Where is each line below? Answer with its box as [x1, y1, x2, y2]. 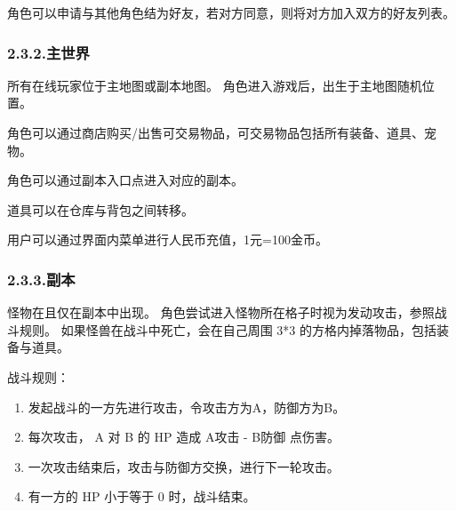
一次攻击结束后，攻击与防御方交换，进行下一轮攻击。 [28, 457, 340, 475]
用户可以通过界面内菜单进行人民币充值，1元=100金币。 [7, 230, 328, 249]
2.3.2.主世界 [7, 41, 90, 63]
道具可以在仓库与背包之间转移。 [7, 200, 194, 219]
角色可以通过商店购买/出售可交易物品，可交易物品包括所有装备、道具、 [7, 124, 424, 141]
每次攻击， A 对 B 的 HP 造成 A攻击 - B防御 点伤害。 [28, 427, 340, 446]
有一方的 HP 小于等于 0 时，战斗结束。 [28, 487, 256, 506]
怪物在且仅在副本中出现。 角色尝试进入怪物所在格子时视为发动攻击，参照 [7, 303, 435, 322]
